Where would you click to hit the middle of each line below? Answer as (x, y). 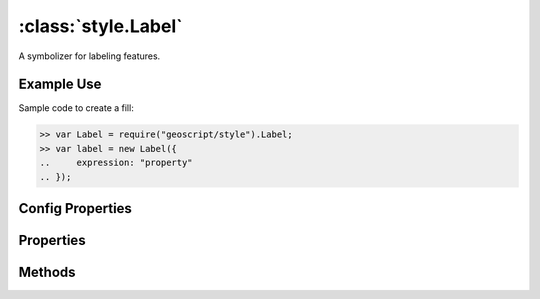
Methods (47, 272)
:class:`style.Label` (100, 26)
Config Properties (75, 208)
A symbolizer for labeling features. (89, 56)
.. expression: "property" (116, 163)
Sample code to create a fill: (76, 108)
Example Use (60, 84)
